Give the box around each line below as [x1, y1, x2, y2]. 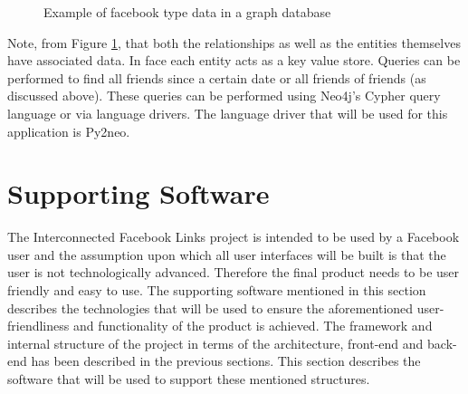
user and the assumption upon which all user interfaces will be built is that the [7, 245, 446, 264]
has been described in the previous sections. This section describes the [31, 351, 421, 370]
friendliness [7, 316, 70, 335]
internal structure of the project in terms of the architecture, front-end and [7, 333, 424, 352]
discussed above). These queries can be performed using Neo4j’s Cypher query [7, 86, 441, 105]
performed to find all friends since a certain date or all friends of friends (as [7, 68, 426, 87]
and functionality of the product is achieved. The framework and [72, 316, 433, 335]
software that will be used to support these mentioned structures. [7, 370, 370, 389]
